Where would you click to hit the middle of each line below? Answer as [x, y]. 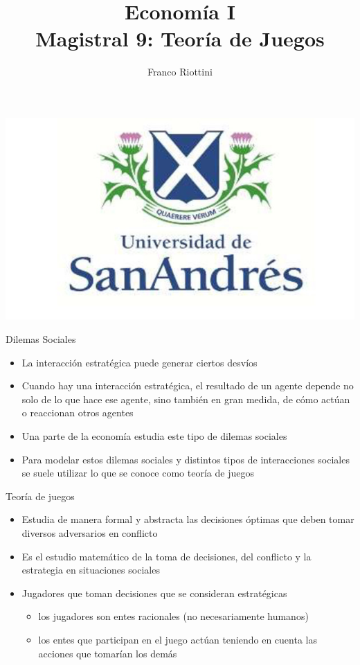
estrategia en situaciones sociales [91, 570]
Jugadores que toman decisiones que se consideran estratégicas [154, 593]
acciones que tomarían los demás [108, 653]
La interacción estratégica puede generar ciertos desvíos [139, 362]
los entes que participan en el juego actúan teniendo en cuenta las [178, 639]
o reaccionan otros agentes [78, 413]
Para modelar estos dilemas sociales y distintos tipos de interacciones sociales [186, 459]
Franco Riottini [180, 72]
